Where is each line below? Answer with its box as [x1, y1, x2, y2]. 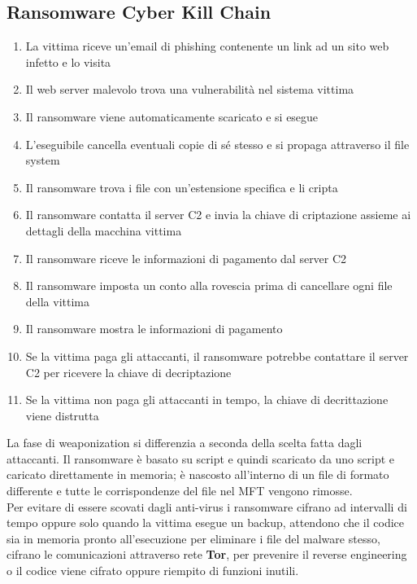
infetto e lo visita [25, 53, 111, 70]
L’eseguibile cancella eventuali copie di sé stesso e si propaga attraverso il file [25, 135, 410, 152]
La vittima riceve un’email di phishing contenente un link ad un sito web [25, 37, 389, 55]
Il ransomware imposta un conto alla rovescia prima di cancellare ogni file [25, 277, 393, 294]
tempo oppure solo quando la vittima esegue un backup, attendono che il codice [7, 514, 405, 531]
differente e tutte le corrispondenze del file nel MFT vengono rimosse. [7, 482, 353, 499]
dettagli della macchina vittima [25, 222, 182, 239]
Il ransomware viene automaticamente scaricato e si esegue [25, 108, 319, 125]
